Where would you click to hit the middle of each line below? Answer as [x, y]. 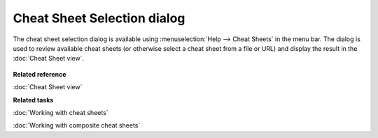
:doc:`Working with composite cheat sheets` [77, 125]
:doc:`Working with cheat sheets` [61, 112]
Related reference [40, 74]
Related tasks [33, 100]
